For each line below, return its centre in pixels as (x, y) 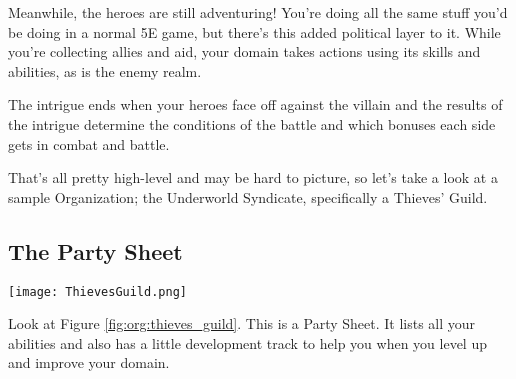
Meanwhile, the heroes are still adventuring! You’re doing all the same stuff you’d (258, 12)
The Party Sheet (95, 250)
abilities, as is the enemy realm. (105, 70)
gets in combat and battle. (89, 143)
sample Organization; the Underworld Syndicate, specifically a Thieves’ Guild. (248, 196)
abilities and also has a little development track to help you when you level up (247, 342)
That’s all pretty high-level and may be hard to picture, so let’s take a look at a (253, 177)
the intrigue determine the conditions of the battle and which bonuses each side (252, 123)
